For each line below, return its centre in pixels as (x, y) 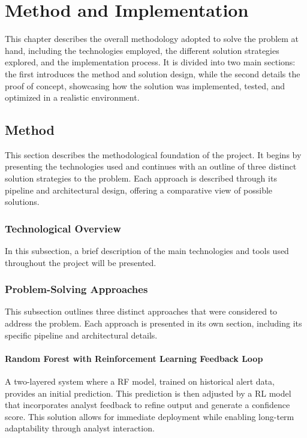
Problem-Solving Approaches (76, 289)
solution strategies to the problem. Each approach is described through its (141, 178)
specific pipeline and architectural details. (81, 335)
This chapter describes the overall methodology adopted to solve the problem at (152, 39)
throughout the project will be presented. (81, 262)
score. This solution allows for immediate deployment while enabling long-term (150, 416)
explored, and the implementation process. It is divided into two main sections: (150, 62)
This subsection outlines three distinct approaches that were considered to (141, 311)
